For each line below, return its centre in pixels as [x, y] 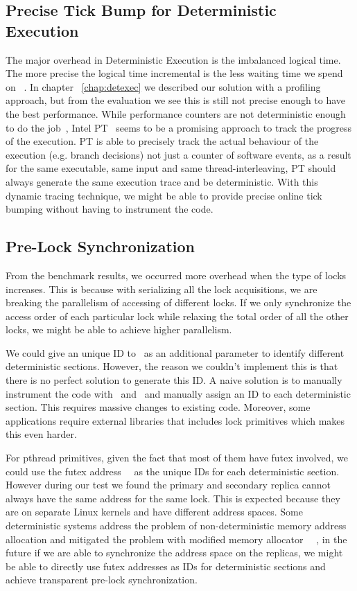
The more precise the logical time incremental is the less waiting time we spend [174, 73]
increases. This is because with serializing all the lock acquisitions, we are [162, 289]
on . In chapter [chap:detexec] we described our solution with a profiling [163, 86]
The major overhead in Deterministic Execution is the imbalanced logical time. [173, 59]
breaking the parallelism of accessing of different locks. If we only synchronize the [178, 302]
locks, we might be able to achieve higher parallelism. [119, 329]
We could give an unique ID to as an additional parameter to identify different [175, 352]
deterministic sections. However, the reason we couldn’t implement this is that [172, 366]
